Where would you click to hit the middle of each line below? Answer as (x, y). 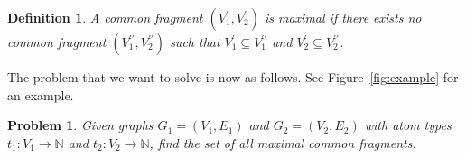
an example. (41, 94)
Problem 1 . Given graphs (80, 125)
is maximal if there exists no (343, 17)
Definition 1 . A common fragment (105, 17)
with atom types (408, 125)
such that (195, 42)
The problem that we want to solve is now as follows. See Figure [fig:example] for (233, 77)
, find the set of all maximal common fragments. (283, 142)
